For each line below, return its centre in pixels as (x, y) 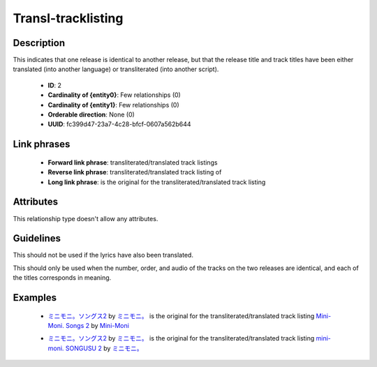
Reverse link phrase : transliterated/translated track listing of (135, 172)
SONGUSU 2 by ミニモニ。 (104, 348)
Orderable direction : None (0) (91, 114)
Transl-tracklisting (68, 18)
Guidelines (37, 238)
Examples (35, 298)
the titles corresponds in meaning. (62, 278)
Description (39, 43)
